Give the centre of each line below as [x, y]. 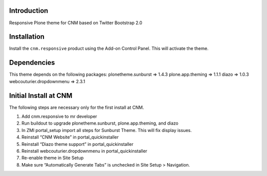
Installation [27, 37]
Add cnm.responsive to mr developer [59, 117]
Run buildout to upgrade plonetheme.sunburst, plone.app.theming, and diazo [100, 123]
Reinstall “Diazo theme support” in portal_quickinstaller [77, 144]
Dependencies [32, 63]
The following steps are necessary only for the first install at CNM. [77, 107]
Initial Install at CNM [41, 96]
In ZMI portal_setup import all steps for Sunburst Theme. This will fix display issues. [107, 130]
